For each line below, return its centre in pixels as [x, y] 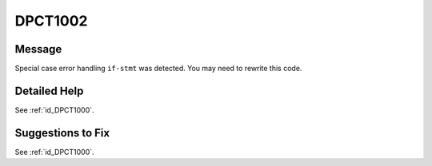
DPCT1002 [51, 21]
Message [38, 49]
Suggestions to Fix [62, 133]
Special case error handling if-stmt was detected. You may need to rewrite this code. [158, 69]
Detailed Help [49, 91]
